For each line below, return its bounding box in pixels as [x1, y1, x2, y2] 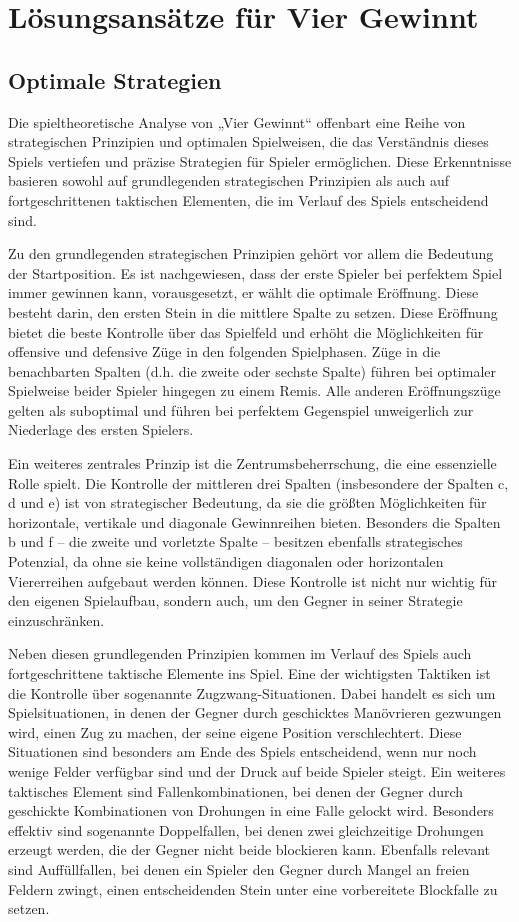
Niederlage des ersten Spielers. [8, 419, 194, 440]
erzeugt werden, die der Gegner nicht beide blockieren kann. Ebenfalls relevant [8, 839, 491, 860]
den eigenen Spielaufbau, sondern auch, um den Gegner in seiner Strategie [8, 590, 463, 611]
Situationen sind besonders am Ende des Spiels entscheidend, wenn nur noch [8, 741, 477, 762]
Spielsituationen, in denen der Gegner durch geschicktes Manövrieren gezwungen [8, 702, 502, 723]
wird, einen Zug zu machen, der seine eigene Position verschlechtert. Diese [8, 721, 462, 742]
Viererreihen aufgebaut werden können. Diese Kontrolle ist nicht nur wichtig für [8, 570, 498, 591]
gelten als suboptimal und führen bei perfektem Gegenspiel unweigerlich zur [8, 399, 474, 420]
